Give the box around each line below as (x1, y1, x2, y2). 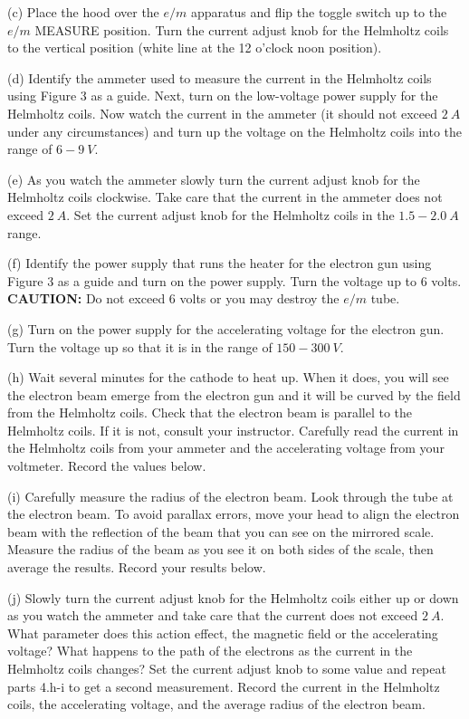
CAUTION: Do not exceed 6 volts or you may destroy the (7, 289, 340, 308)
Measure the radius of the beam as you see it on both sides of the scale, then (7, 540, 434, 559)
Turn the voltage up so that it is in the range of (7, 337, 273, 356)
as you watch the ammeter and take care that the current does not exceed (7, 606, 418, 625)
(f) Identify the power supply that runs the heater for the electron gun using (7, 254, 432, 273)
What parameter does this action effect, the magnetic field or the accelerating (7, 623, 438, 642)
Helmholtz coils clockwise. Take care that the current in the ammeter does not (7, 187, 443, 206)
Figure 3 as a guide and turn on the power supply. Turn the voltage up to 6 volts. (7, 271, 462, 290)
